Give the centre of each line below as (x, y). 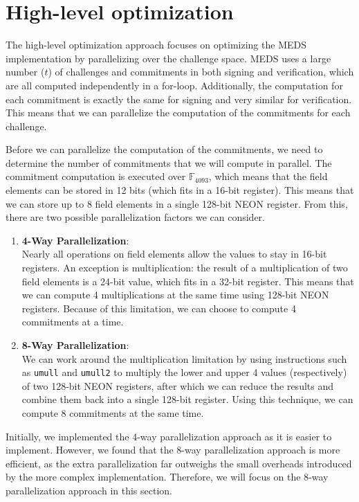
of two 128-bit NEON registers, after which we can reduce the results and (178, 385)
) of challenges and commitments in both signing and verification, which (201, 72)
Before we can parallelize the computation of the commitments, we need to (164, 149)
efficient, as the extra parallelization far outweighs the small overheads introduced (179, 463)
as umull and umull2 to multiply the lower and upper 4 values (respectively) (184, 372)
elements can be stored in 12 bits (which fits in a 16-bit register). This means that (180, 190)
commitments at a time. (73, 322)
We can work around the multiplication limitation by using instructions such (184, 358)
